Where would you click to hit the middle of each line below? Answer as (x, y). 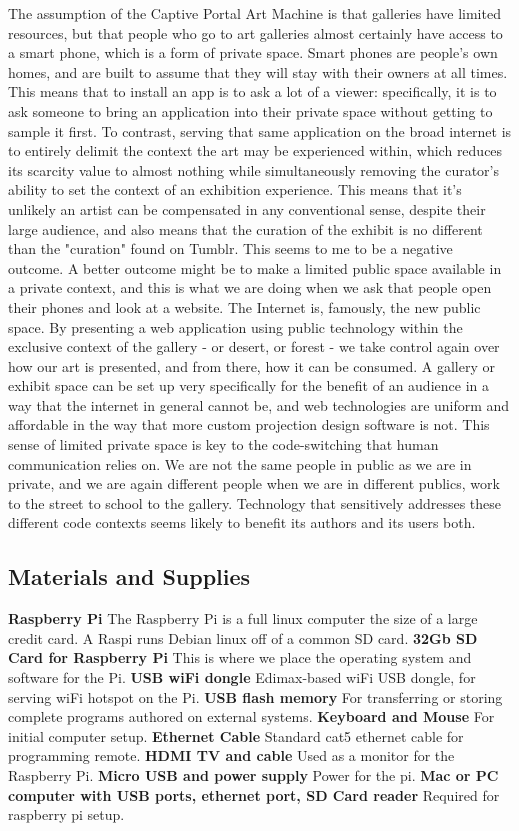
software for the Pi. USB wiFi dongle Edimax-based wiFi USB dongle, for (242, 677)
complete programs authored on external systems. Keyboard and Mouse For (251, 716)
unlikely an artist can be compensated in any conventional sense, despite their (247, 208)
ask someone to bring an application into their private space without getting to (250, 110)
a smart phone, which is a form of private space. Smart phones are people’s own (253, 52)
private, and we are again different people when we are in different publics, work (254, 483)
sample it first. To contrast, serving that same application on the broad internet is (260, 130)
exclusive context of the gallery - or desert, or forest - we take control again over (254, 346)
